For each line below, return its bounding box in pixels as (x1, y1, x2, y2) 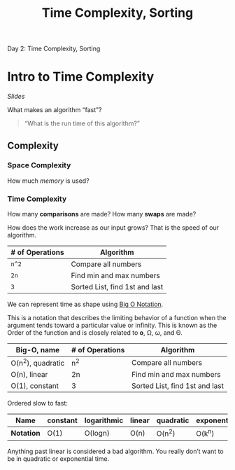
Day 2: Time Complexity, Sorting (7, 44, 101, 53)
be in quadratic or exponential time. (7, 454, 110, 463)
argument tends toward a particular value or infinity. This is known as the (7, 321, 218, 330)
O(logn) (84, 429, 110, 438)
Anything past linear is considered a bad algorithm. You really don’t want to (7, 447, 224, 455)
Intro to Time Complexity (7, 69, 155, 85)
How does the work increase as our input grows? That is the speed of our (7, 223, 219, 232)
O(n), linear (10, 370, 48, 380)
